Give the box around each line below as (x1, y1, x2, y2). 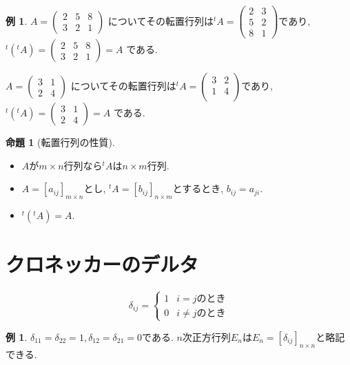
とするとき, (172, 181, 224, 196)
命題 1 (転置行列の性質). (6, 135, 115, 149)
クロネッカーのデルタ (6, 250, 199, 278)
